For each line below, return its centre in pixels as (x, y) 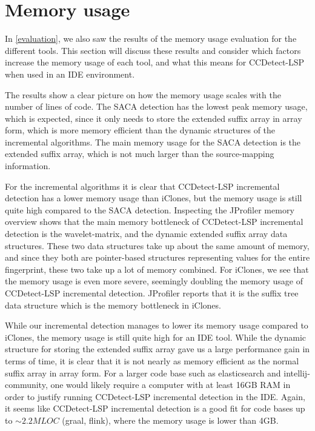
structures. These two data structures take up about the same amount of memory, (157, 245)
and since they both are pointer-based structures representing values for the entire (157, 257)
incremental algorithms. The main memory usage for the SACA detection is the (153, 142)
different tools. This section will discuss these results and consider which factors (153, 50)
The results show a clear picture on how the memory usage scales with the (143, 94)
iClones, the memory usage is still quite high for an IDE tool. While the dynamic (155, 337)
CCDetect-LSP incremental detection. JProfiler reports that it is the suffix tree (152, 293)
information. (28, 166)
